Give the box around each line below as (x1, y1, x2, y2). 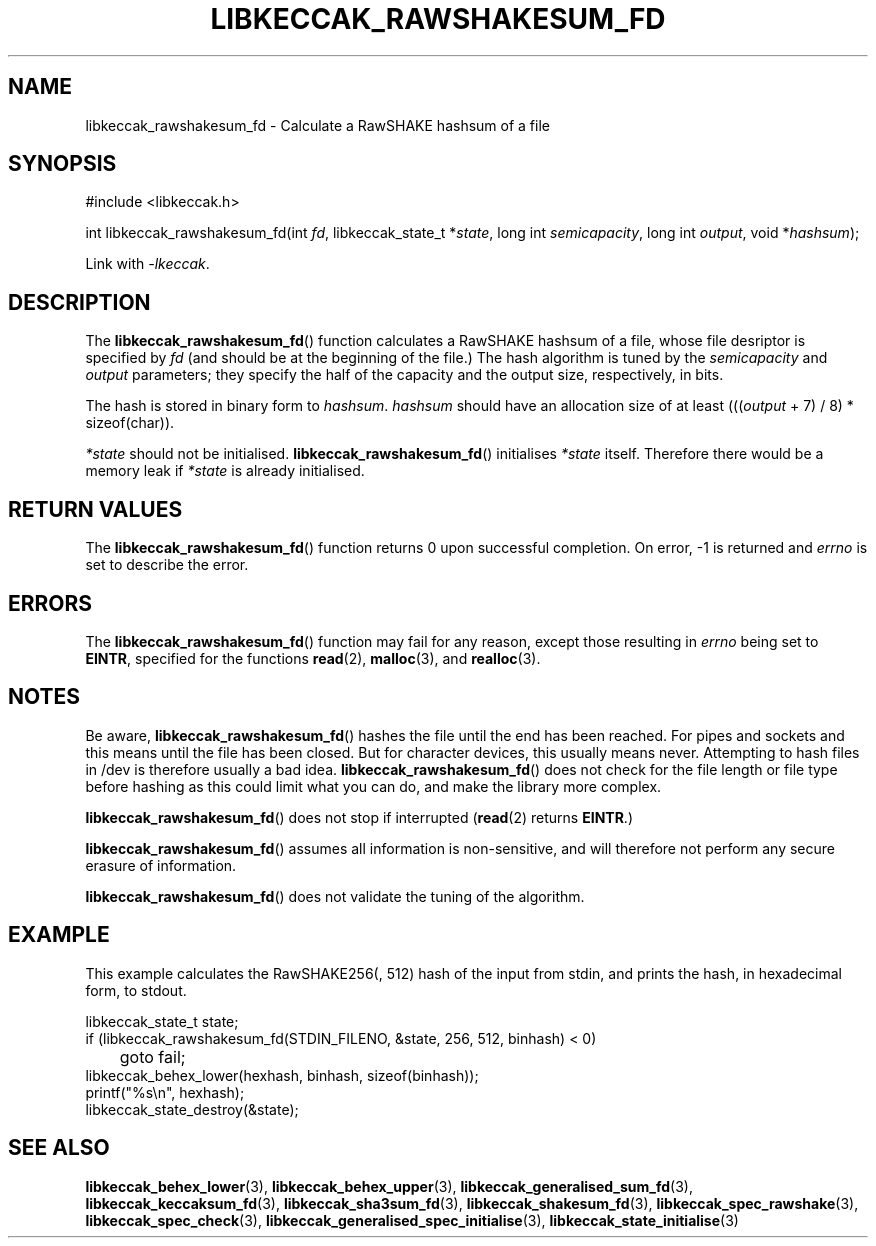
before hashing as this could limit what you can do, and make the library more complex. (85, 777, 662, 795)
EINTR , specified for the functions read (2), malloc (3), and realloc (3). (85, 649, 541, 667)
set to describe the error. (85, 556, 249, 574)
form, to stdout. (85, 981, 187, 999)
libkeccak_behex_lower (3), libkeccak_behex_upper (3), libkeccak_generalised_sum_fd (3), (85, 1177, 693, 1195)
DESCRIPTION (8, 289, 151, 315)
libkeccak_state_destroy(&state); (85, 1100, 299, 1118)
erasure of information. (85, 856, 237, 874)
